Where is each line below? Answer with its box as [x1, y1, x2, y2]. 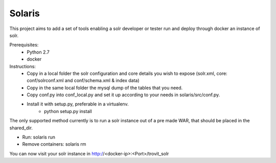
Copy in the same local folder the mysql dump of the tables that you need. [27, 85, 183, 91]
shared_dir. [9, 125, 33, 131]
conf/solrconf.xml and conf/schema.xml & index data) [27, 77, 140, 84]
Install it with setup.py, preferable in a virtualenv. [27, 101, 129, 107]
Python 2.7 [27, 49, 50, 55]
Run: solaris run [22, 134, 56, 140]
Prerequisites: [9, 42, 39, 48]
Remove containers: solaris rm [22, 141, 86, 147]
